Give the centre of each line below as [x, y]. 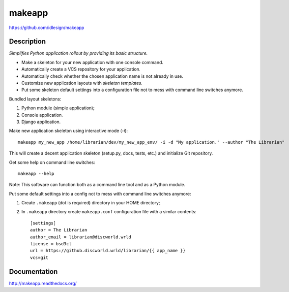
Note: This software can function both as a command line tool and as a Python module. [97, 185]
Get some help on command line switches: [52, 162]
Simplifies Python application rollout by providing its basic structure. [78, 53]
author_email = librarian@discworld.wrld [81, 237]
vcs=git [39, 258]
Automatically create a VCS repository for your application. [81, 69]
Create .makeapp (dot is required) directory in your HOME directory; [91, 203]
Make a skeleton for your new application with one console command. [92, 62]
